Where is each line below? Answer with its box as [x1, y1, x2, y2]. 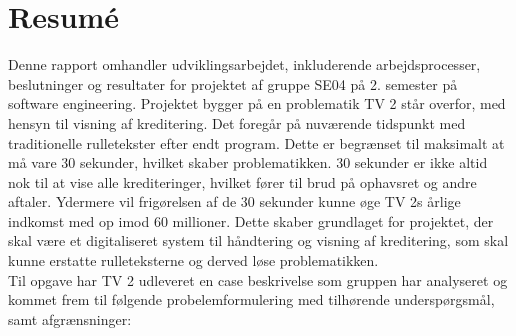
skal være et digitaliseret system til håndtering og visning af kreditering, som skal [8, 230, 509, 251]
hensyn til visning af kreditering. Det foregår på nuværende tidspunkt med [8, 112, 466, 133]
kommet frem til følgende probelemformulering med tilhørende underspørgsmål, [8, 289, 495, 310]
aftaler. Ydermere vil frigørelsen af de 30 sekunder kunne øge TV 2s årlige [8, 191, 461, 212]
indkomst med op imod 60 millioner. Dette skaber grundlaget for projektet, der [8, 210, 494, 231]
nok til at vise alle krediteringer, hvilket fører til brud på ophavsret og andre [8, 171, 477, 192]
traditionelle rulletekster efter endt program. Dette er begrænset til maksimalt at [8, 132, 505, 153]
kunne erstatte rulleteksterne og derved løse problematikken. [8, 250, 379, 271]
